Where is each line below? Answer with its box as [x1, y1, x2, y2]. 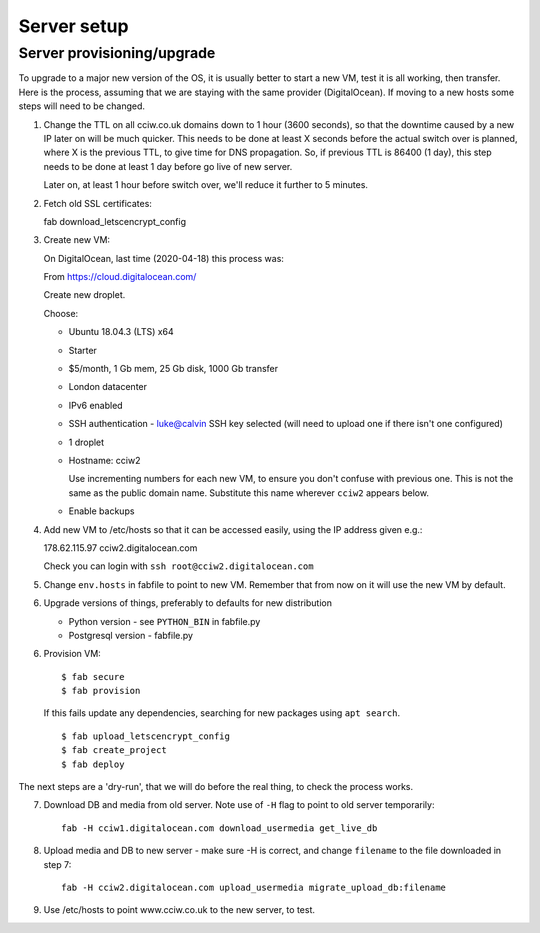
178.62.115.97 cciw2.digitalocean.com [43, 541, 198, 554]
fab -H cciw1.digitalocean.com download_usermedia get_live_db [61, 822, 378, 834]
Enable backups [68, 505, 135, 517]
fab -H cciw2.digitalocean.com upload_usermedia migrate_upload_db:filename [61, 881, 447, 893]
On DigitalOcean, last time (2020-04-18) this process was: [43, 252, 285, 264]
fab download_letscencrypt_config [43, 215, 187, 227]
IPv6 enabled [68, 399, 124, 411]
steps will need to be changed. [18, 100, 145, 112]
